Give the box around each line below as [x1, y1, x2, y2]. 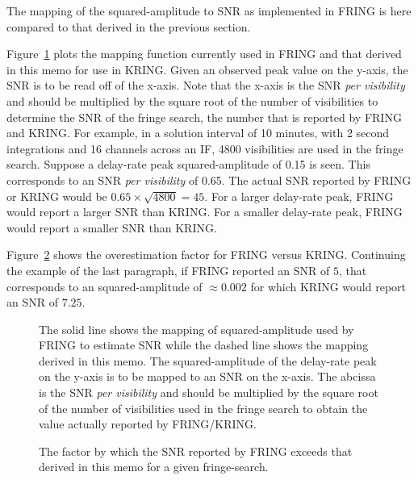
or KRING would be [6, 187, 107, 204]
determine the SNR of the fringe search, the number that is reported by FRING [6, 108, 402, 125]
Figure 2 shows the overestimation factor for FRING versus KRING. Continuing [6, 246, 406, 263]
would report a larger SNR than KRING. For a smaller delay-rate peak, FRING [6, 203, 403, 220]
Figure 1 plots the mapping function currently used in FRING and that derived [6, 45, 402, 62]
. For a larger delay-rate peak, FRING [204, 187, 394, 204]
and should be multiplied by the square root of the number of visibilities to [6, 92, 378, 109]
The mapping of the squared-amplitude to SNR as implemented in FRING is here [6, 2, 412, 19]
